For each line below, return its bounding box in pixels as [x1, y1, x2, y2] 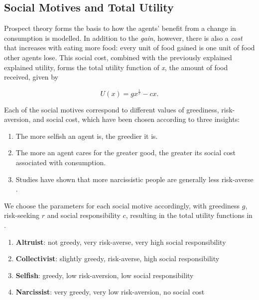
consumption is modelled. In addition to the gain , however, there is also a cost [4, 32, 243, 43]
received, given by [4, 72, 58, 82]
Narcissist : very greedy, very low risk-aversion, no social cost [15, 287, 205, 297]
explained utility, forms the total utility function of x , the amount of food [4, 62, 228, 72]
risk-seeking [4, 210, 39, 220]
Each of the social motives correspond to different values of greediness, [4, 104, 219, 114]
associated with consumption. [15, 157, 106, 168]
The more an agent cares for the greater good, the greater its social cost [15, 147, 236, 158]
